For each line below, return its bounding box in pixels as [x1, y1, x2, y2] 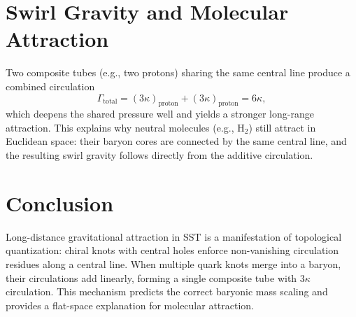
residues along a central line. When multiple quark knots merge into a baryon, [6, 256, 341, 271]
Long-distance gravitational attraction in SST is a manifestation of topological [6, 229, 342, 244]
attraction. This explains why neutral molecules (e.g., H [6, 120, 245, 134]
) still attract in [248, 120, 316, 134]
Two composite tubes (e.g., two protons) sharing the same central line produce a [6, 65, 350, 80]
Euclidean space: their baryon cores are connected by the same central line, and [6, 134, 347, 148]
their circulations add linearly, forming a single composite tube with [6, 270, 297, 285]
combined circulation [6, 78, 95, 93]
